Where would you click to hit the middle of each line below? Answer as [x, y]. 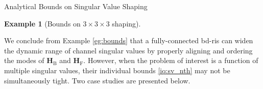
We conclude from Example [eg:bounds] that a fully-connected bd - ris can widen [129, 40]
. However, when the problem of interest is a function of [171, 60]
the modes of [24, 60]
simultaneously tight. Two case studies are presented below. [97, 80]
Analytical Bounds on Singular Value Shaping [76, 6]
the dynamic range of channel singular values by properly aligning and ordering [128, 50]
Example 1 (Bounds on [42, 23]
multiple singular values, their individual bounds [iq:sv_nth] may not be [117, 70]
